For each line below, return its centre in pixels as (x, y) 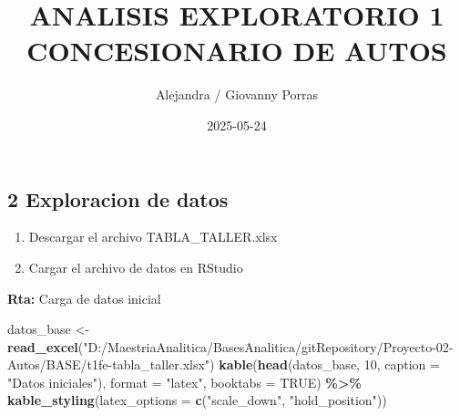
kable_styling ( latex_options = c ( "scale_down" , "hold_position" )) (197, 400)
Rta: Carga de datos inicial (84, 298)
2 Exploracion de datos (118, 198)
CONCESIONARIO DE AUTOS (237, 51)
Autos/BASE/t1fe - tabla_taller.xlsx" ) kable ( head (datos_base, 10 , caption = (224, 364)
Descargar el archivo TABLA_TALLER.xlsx (153, 237)
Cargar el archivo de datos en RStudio (136, 267)
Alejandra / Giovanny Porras (237, 94)
